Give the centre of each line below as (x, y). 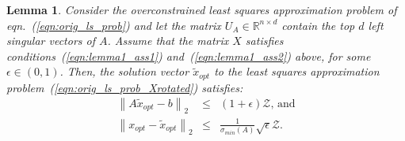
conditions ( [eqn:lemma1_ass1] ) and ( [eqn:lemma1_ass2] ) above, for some (189, 56)
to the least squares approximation (297, 71)
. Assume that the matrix (168, 41)
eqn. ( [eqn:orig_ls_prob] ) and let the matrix (114, 25)
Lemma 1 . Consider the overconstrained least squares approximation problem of (202, 9)
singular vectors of (51, 41)
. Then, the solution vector (124, 71)
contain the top (318, 25)
